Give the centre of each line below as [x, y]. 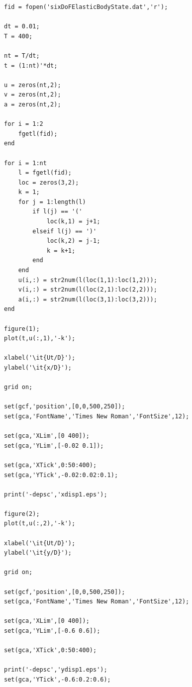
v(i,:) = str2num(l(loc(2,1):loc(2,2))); [88, 290]
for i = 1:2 [24, 124]
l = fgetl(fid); [45, 173]
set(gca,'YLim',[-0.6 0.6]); [52, 631]
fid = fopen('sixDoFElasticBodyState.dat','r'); [86, 7]
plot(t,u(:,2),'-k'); [40, 524]
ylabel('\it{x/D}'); [38, 367]
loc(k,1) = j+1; [73, 222]
